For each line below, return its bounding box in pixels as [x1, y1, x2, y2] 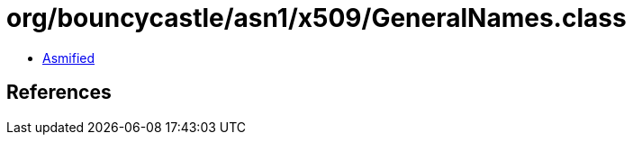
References [6, 81, 112, 104]
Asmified [42, 49, 95, 66]
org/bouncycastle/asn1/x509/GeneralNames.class [6, 3, 627, 33]
